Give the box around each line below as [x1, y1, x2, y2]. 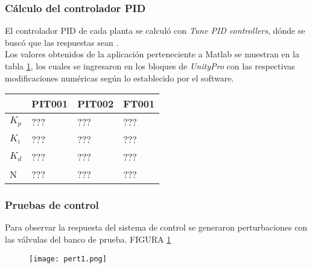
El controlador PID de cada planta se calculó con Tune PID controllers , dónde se [5, 24, 305, 37]
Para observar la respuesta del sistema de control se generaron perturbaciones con [5, 221, 308, 234]
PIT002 [77, 97, 114, 111]
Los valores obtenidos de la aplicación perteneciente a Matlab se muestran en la [5, 48, 299, 60]
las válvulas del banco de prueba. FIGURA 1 [5, 233, 171, 245]
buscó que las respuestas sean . [5, 36, 119, 48]
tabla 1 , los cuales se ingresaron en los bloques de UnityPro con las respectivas [5, 60, 295, 72]
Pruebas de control [5, 197, 99, 212]
